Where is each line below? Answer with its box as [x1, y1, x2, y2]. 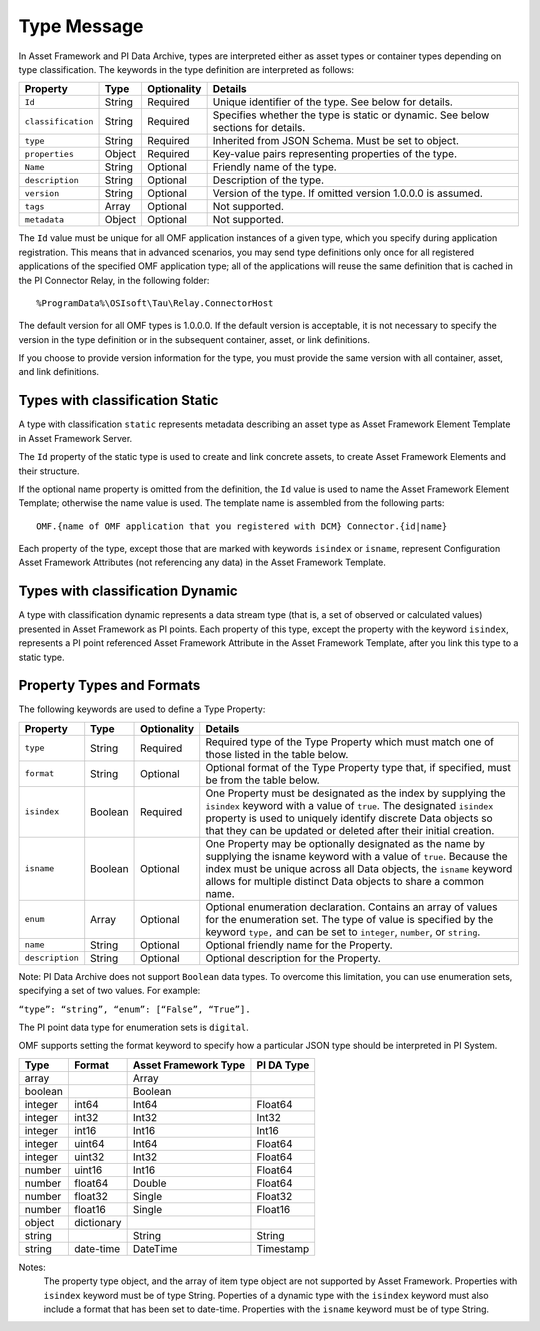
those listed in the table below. [205, 747, 349, 761]
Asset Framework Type [132, 1058, 246, 1072]
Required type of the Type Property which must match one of [205, 735, 495, 749]
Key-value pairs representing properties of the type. [212, 147, 458, 161]
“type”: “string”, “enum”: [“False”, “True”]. [18, 1003, 251, 1015]
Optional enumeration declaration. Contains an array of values [205, 900, 498, 914]
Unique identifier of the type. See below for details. [212, 95, 454, 109]
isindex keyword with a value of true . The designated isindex [205, 798, 494, 812]
